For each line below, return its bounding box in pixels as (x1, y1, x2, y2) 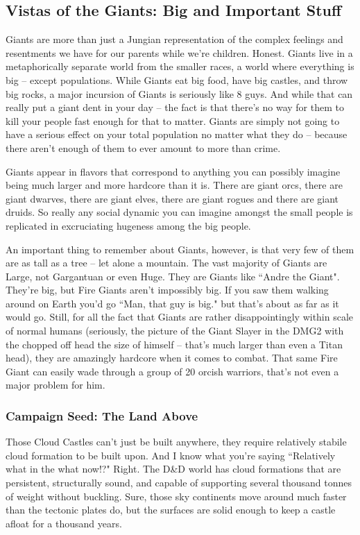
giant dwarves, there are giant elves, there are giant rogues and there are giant (6, 191, 339, 205)
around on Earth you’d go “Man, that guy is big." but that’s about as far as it (6, 296, 339, 310)
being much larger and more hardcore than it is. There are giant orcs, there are (6, 178, 343, 192)
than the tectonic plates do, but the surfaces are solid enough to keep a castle (6, 502, 336, 517)
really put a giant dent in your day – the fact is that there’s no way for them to (6, 100, 344, 114)
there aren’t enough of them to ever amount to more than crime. (6, 140, 281, 155)
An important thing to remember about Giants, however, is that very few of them (6, 241, 354, 256)
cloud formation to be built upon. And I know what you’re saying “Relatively (6, 448, 336, 462)
